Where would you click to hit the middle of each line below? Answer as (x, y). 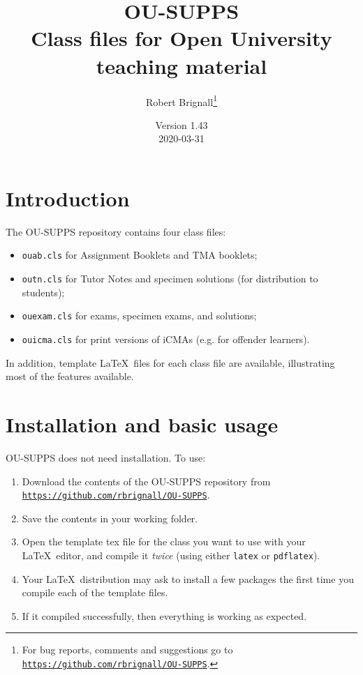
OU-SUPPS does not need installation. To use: (106, 457)
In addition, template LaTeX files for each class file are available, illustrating (170, 362)
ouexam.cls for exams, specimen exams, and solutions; (139, 316)
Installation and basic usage (142, 424)
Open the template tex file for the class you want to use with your (164, 541)
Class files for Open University (181, 38)
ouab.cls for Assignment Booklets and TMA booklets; (140, 255)
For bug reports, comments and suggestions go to (127, 650)
